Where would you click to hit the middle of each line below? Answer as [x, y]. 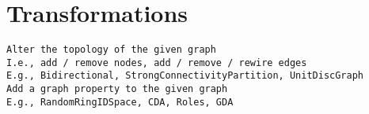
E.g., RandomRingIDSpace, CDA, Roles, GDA [120, 102]
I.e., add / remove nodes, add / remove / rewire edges [157, 63]
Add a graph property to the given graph [117, 89]
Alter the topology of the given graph [111, 50]
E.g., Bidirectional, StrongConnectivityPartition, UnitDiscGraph [185, 76]
